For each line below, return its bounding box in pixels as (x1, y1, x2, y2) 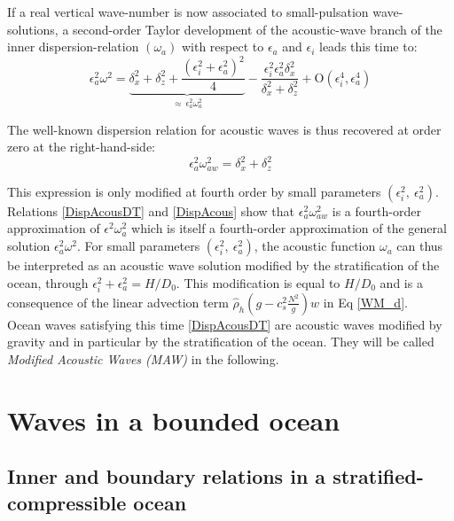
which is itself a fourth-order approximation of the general (131, 219, 447, 237)
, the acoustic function (254, 237, 376, 255)
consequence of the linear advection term (7, 292, 229, 311)
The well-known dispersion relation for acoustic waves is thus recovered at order (7, 120, 442, 138)
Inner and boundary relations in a (7, 463, 326, 490)
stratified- (333, 463, 424, 490)
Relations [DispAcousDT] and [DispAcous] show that (7, 201, 295, 220)
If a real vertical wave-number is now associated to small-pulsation (7, 3, 369, 20)
